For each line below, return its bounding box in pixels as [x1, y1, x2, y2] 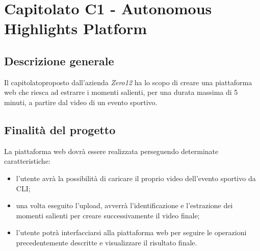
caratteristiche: [4, 156, 50, 166]
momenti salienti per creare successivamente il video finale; [16, 210, 200, 220]
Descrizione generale [4, 53, 114, 68]
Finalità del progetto [4, 121, 116, 137]
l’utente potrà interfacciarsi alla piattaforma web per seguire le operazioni [16, 227, 247, 238]
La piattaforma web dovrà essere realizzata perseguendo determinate [4, 145, 219, 156]
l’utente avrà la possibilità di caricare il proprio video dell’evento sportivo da [16, 172, 256, 183]
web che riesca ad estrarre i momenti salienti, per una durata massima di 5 [4, 87, 238, 97]
